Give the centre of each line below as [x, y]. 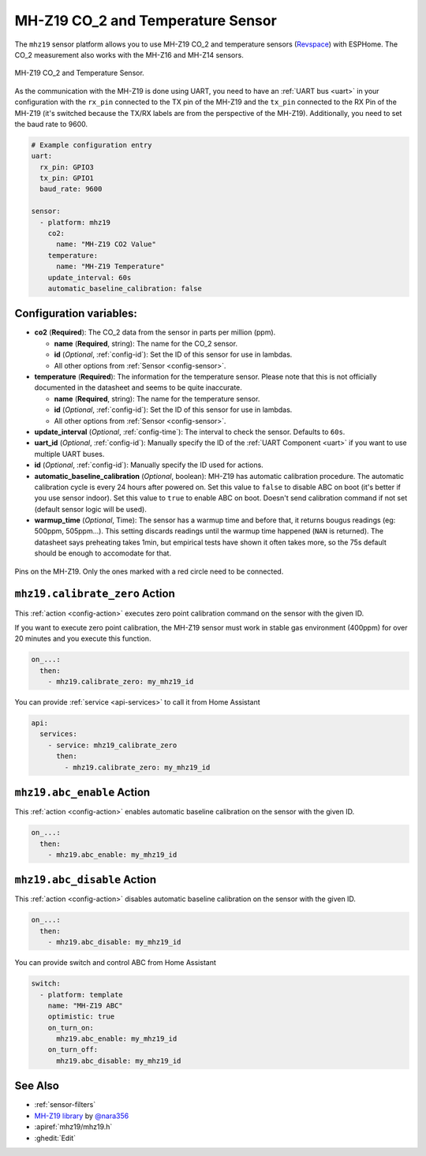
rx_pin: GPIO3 [67, 167]
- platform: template [82, 995]
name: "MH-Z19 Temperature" [110, 267]
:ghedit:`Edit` [55, 1138]
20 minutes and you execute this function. [83, 638]
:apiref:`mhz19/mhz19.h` [73, 1127]
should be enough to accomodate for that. [103, 553]
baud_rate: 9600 [71, 189]
